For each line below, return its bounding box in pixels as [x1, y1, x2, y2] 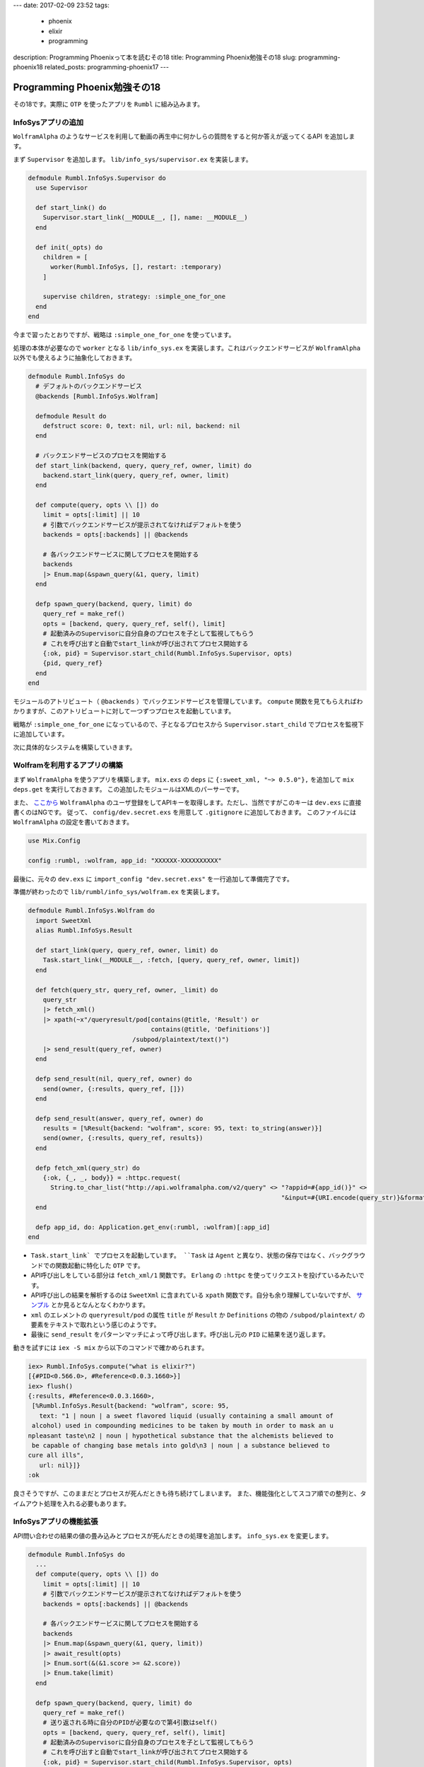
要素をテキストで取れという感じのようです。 [30, 1320, 160, 1329]
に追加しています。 [13, 730, 69, 739]
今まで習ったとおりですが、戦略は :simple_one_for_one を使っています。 [13, 331, 235, 339]
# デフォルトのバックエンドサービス [35, 382, 143, 390]
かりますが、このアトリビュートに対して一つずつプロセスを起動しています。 [13, 707, 235, 715]
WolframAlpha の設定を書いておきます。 [13, 818, 134, 826]
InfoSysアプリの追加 [13, 117, 84, 127]
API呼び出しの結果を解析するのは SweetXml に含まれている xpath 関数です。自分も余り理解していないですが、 [30, 1291, 355, 1299]
